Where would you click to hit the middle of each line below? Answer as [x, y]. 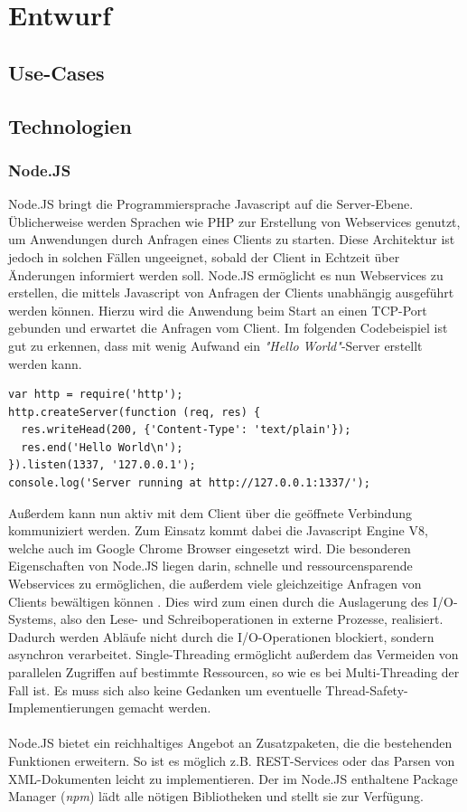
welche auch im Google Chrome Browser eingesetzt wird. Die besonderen [210, 548]
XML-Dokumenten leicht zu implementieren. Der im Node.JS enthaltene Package [233, 778]
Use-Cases [56, 72]
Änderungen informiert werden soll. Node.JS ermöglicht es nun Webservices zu [226, 274]
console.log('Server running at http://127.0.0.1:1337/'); [189, 483]
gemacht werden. [165, 708]
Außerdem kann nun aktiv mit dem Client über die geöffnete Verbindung [210, 512]
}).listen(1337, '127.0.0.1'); [102, 465]
